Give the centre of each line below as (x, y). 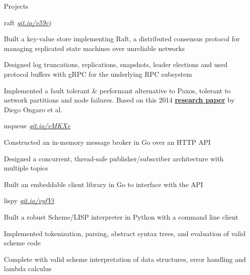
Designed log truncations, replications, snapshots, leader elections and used (116, 64)
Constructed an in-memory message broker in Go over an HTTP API (107, 142)
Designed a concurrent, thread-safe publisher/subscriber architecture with (114, 158)
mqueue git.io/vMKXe (37, 126)
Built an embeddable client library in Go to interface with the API (104, 184)
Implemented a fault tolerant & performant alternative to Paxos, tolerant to (117, 90)
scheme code (22, 243)
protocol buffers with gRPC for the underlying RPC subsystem (98, 74)
